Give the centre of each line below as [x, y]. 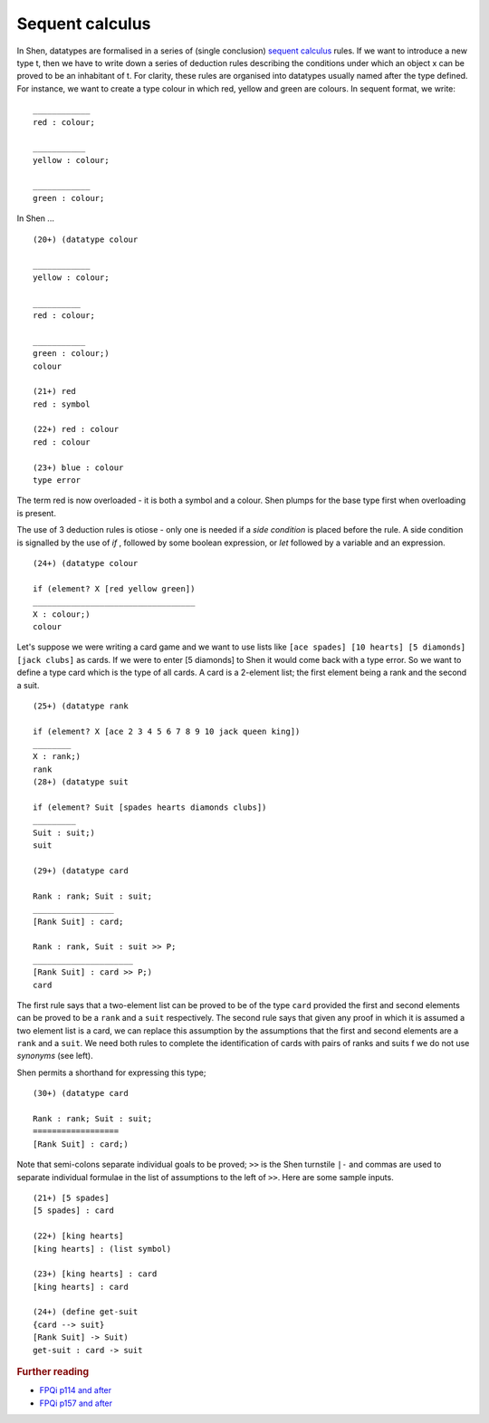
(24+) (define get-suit [86, 1312]
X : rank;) [57, 757]
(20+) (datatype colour [86, 239]
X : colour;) [62, 614]
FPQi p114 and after [76, 1390]
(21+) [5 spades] [71, 1197]
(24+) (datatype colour [86, 563]
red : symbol [62, 404]
